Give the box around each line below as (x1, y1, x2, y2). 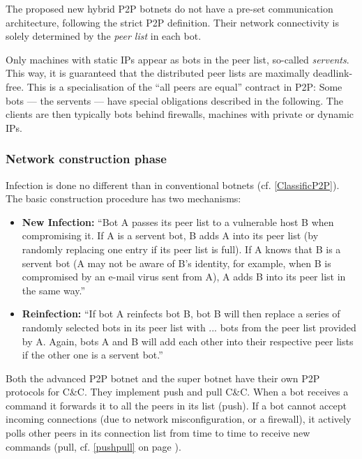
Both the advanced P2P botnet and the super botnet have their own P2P (6, 370, 320, 385)
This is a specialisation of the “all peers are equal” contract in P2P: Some (27, 79, 342, 93)
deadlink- (312, 66, 353, 80)
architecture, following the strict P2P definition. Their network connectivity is (6, 15, 339, 29)
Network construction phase (6, 150, 167, 167)
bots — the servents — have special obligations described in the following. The (6, 93, 343, 107)
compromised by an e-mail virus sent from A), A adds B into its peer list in (22, 269, 346, 284)
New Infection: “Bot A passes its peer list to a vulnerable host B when (22, 214, 334, 229)
